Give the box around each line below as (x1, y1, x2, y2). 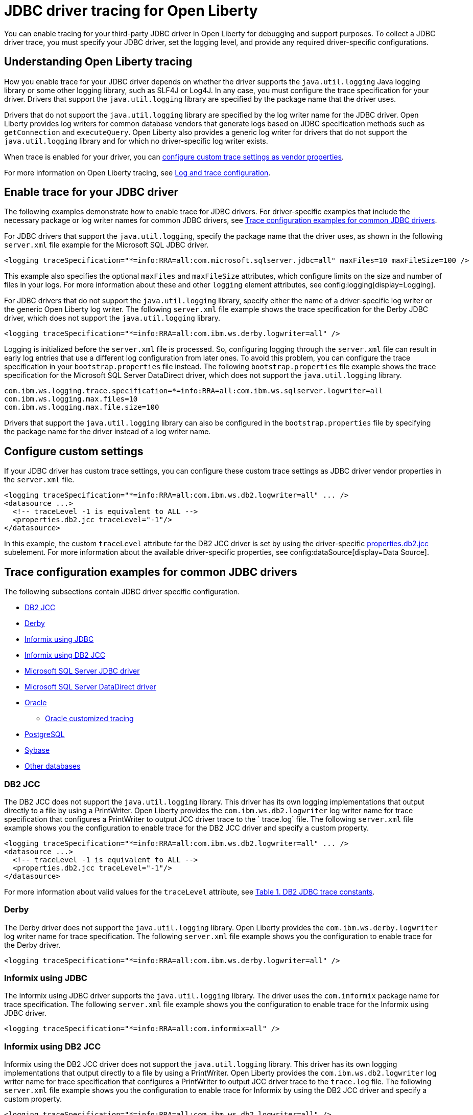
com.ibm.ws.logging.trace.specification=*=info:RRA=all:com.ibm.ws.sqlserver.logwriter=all (4, 387, 383, 395)
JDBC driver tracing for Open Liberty (4, 2, 258, 19)
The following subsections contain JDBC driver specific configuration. (4, 587, 240, 596)
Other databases (25, 762, 81, 771)
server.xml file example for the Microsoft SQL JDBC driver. (4, 240, 209, 250)
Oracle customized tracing (45, 714, 134, 723)
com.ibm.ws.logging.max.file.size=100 (4, 403, 159, 412)
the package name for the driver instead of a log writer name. (4, 427, 211, 436)
